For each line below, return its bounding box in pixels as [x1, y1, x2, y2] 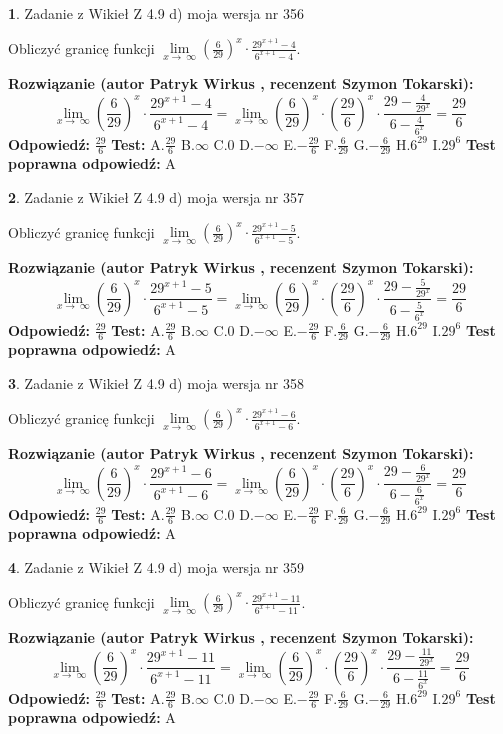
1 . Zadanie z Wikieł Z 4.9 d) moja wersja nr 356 [8, 3, 305, 23]
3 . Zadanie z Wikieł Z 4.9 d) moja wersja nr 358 [8, 372, 305, 393]
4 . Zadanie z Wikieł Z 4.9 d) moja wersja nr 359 [8, 556, 305, 577]
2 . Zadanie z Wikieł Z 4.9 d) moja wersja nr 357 [8, 186, 305, 207]
